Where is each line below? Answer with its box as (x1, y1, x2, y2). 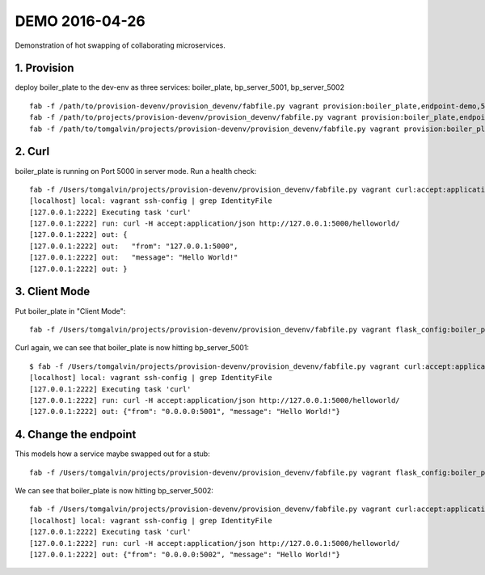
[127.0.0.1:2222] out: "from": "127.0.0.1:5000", (29, 241, 238, 251)
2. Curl (15, 145, 50, 159)
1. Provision (15, 61, 74, 75)
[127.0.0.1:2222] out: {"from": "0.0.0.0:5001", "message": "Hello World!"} (29, 407, 341, 416)
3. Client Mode (15, 285, 91, 298)
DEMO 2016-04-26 (15, 12, 145, 30)
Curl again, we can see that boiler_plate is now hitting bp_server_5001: (15, 343, 250, 353)
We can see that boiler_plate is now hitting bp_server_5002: (15, 485, 214, 495)
